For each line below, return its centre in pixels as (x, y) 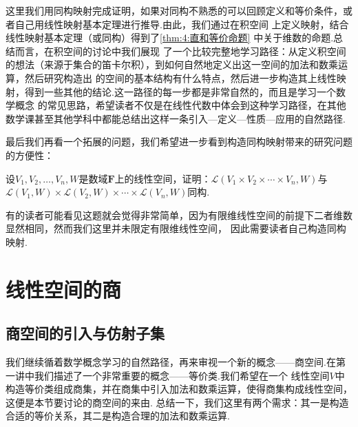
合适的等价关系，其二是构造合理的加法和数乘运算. (118, 416)
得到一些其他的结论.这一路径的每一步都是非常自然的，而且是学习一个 (180, 91)
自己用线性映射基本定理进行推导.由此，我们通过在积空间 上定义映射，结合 (182, 24)
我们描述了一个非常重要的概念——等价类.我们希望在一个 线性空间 (182, 375)
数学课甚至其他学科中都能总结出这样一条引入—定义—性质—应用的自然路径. (176, 118)
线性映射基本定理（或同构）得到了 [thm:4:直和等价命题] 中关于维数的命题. (170, 38)
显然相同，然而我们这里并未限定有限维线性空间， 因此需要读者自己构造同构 (176, 228)
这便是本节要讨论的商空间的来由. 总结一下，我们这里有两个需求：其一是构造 (177, 402)
